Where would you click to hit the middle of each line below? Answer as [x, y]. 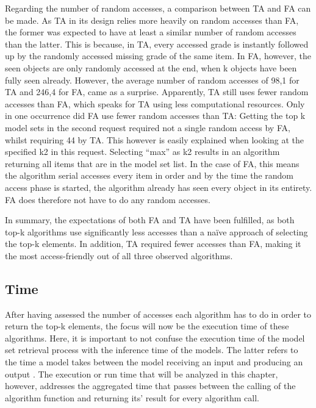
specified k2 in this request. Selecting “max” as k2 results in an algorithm [142, 152]
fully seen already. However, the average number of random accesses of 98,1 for [152, 80]
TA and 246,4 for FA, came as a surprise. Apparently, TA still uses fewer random [157, 92]
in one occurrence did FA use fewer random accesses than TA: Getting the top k [155, 116]
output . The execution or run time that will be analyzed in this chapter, [142, 374]
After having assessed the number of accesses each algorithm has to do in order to [158, 314]
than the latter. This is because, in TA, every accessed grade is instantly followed [157, 44]
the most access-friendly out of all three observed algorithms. [119, 255]
